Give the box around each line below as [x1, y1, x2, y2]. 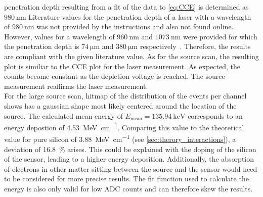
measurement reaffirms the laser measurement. [4, 80, 148, 91]
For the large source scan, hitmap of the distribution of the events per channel [4, 90, 247, 101]
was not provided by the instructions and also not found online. [36, 21, 234, 32]
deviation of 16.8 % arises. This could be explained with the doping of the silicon [4, 143, 256, 154]
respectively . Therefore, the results [140, 41, 251, 52]
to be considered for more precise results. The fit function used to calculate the [4, 173, 249, 184]
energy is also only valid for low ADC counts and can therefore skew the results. [4, 183, 253, 193]
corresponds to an [188, 110, 243, 121]
